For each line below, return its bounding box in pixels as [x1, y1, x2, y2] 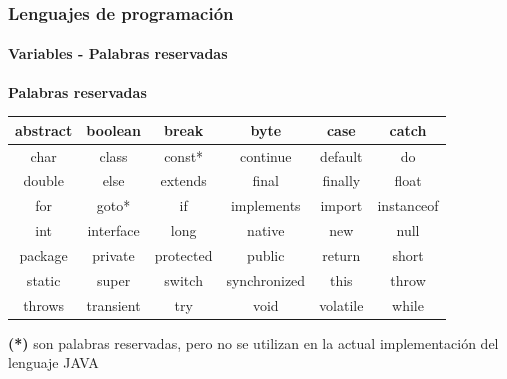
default [320, 145, 363, 166]
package [19, 244, 68, 265]
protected [154, 244, 213, 265]
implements [230, 195, 301, 216]
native [247, 220, 285, 241]
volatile [319, 294, 364, 315]
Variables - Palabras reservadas [8, 43, 228, 64]
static [26, 269, 61, 290]
